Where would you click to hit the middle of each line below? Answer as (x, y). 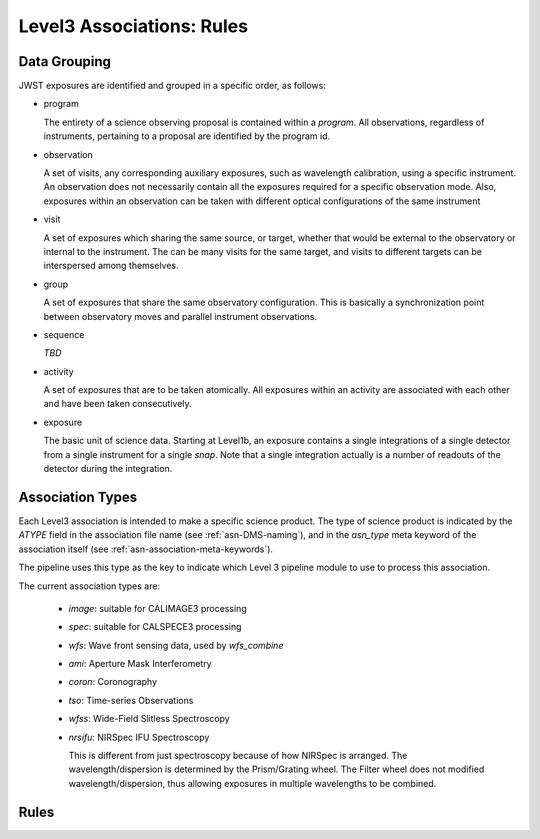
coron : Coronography (113, 682)
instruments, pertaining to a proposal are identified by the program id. (186, 136)
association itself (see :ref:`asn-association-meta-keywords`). (146, 549)
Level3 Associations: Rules (133, 26)
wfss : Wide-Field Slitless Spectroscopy (149, 719)
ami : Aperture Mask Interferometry (140, 664)
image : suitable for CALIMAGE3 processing (157, 608)
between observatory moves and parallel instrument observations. (180, 316)
